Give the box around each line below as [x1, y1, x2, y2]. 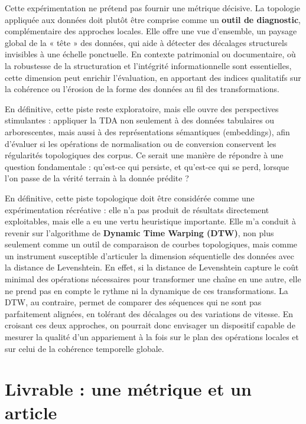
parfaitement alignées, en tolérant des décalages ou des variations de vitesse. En [5, 307, 294, 319]
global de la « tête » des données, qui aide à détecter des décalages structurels [5, 36, 288, 48]
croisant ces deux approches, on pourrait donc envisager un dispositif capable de [5, 319, 295, 331]
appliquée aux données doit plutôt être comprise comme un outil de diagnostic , [5, 13, 301, 25]
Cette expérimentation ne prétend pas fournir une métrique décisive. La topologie [5, 2, 300, 14]
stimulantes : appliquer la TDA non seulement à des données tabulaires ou [5, 114, 275, 126]
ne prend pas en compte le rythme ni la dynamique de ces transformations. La [5, 284, 288, 296]
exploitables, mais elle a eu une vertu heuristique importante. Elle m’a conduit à [5, 215, 296, 227]
